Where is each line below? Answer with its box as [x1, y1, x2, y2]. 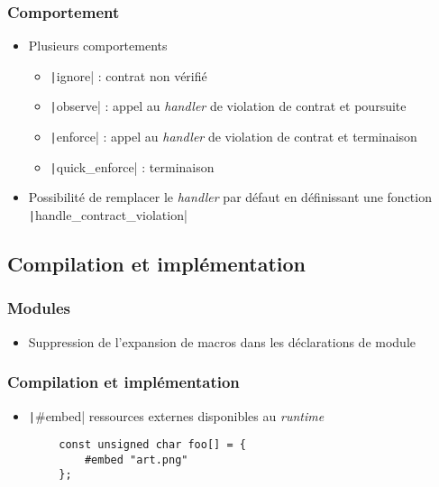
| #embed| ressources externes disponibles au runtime [28, 406, 325, 425]
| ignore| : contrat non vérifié [50, 66, 207, 85]
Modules [7, 297, 70, 319]
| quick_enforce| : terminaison [50, 157, 215, 176]
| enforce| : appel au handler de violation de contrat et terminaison [50, 127, 417, 146]
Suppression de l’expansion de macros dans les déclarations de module [28, 332, 416, 351]
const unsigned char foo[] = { [59, 438, 246, 452]
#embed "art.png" [84, 453, 188, 466]
